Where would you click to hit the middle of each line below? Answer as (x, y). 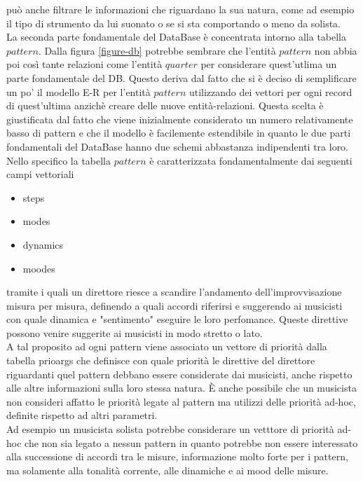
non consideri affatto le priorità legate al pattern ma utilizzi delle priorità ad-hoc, (181, 401)
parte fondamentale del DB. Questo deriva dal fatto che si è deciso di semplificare (181, 77)
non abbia (336, 50)
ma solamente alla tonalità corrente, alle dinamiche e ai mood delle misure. (167, 470)
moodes (39, 268)
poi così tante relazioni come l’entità (84, 64)
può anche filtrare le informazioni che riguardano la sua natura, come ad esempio (180, 9)
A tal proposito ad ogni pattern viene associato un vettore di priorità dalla (167, 346)
